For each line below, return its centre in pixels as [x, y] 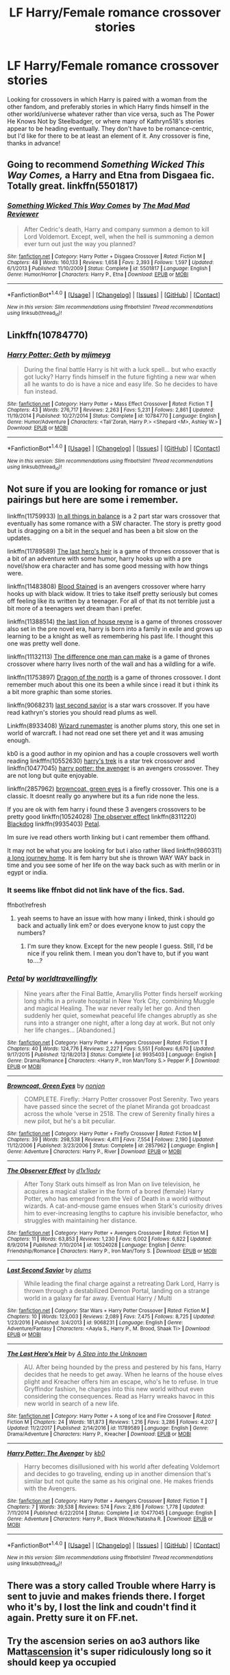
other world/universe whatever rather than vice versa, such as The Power [111, 114]
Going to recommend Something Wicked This [106, 165]
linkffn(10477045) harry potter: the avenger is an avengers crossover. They [113, 768]
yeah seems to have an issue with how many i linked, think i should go [116, 918]
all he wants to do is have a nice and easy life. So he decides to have [120, 384]
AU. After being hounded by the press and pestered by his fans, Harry [122, 1367]
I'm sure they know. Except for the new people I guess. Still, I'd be [120, 946]
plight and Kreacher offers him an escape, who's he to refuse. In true [121, 1381]
